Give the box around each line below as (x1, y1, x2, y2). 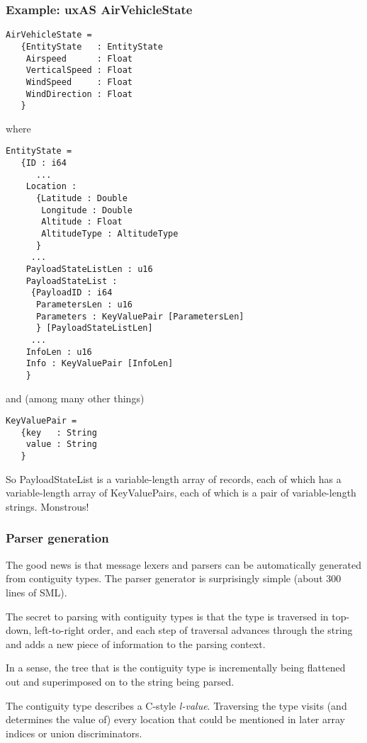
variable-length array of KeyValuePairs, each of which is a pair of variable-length (6, 485, 356, 500)
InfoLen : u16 (26, 346, 92, 357)
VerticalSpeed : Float (26, 65, 132, 76)
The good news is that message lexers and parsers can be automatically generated (6, 557, 361, 572)
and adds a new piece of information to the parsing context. (6, 636, 266, 651)
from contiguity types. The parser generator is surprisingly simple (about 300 (6, 571, 341, 586)
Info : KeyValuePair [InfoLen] (26, 358, 174, 369)
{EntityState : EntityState (21, 41, 163, 52)
